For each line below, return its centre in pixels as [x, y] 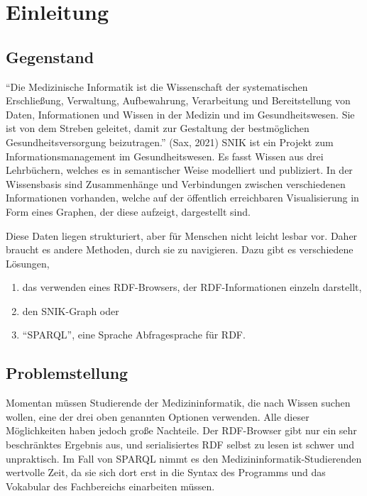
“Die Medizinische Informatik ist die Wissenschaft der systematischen [157, 86]
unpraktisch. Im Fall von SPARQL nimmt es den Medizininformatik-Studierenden [184, 458]
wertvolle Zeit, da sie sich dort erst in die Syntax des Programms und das [166, 472]
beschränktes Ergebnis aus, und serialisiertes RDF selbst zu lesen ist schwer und [180, 445]
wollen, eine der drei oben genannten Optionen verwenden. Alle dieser [158, 416]
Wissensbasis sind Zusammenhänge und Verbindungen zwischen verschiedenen [176, 183]
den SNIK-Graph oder [71, 310]
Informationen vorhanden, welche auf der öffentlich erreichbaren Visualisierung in [182, 198]
